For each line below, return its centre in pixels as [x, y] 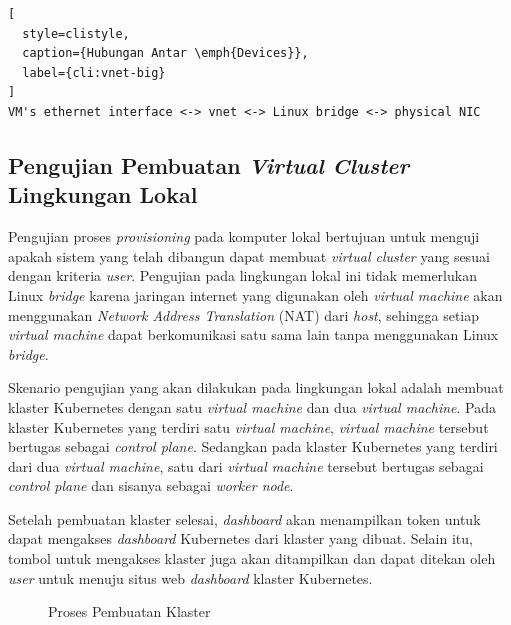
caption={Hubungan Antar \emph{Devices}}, [165, 53]
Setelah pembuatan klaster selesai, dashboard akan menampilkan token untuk [244, 518]
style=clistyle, [76, 33]
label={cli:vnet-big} [94, 72]
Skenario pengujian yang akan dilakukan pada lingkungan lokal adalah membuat [256, 387]
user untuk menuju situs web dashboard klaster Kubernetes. [190, 577]
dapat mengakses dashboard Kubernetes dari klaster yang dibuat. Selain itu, [240, 538]
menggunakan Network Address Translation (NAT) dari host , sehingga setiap [244, 314]
